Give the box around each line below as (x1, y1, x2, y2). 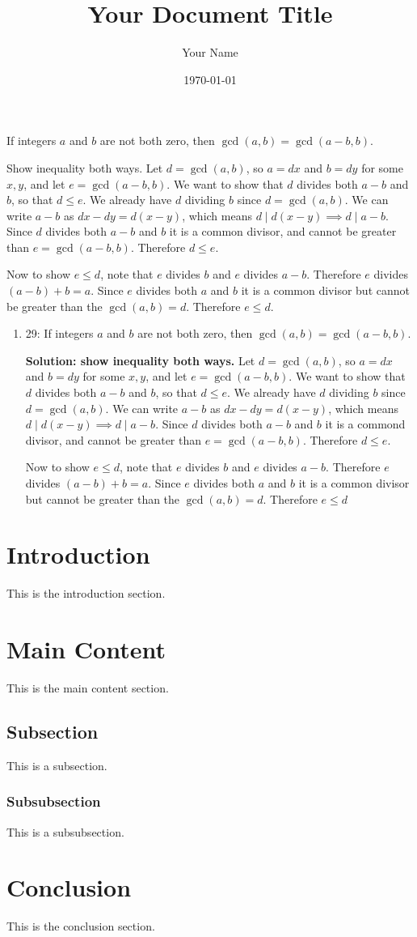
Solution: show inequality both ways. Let (25, 351, 255, 368)
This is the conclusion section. (6, 918, 155, 935)
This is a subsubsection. (6, 823, 124, 840)
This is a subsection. (6, 756, 107, 773)
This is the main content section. (6, 679, 169, 696)
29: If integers (25, 325, 94, 342)
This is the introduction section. (6, 585, 166, 602)
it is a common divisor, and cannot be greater (169, 223, 397, 240)
